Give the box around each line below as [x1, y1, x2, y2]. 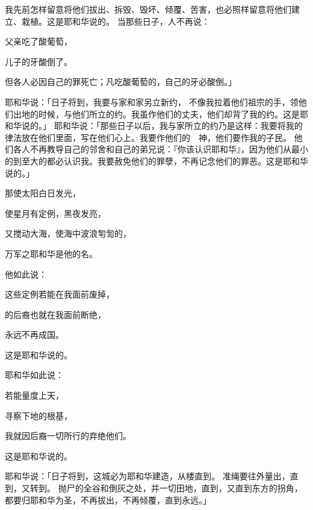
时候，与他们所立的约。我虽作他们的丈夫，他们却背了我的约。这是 [38, 107, 300, 120]
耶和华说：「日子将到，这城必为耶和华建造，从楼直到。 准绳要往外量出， [5, 470, 290, 482]
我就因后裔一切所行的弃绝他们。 [5, 429, 131, 442]
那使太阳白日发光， [5, 187, 81, 199]
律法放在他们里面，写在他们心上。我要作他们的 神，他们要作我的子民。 [5, 131, 291, 143]
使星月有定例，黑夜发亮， [5, 207, 106, 219]
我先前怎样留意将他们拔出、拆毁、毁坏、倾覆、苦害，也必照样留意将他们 [5, 3, 291, 15]
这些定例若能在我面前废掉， [5, 288, 114, 300]
